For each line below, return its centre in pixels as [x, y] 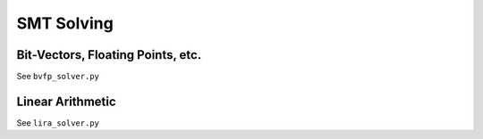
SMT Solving [65, 23]
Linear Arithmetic [66, 101]
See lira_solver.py [58, 123]
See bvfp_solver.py [58, 77]
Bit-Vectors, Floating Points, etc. [109, 55]
